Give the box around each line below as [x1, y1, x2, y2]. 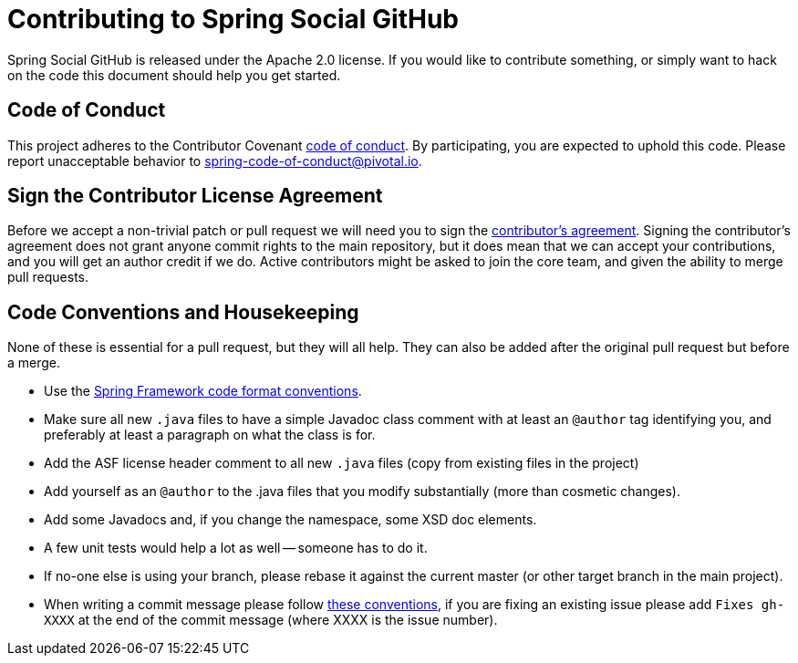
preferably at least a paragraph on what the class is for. [44, 427, 376, 443]
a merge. [7, 355, 61, 371]
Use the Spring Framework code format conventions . [44, 383, 362, 399]
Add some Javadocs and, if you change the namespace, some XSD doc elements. [44, 512, 537, 528]
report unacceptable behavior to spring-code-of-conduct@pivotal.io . [7, 152, 422, 169]
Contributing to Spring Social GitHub [7, 4, 459, 35]
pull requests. [7, 269, 89, 285]
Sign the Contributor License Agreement [7, 184, 383, 208]
